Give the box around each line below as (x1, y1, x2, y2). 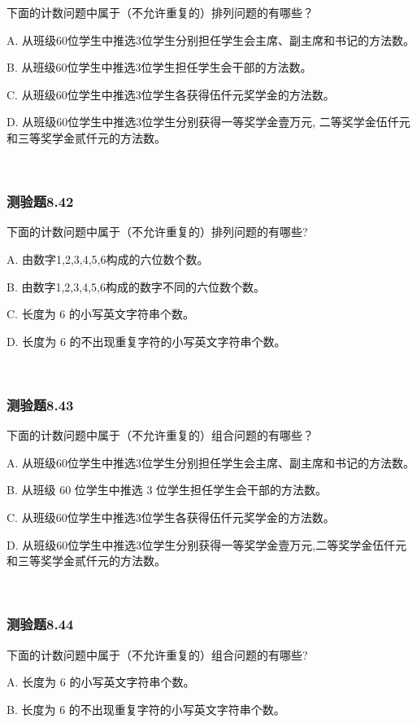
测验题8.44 (7, 614, 74, 634)
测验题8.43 (7, 394, 74, 414)
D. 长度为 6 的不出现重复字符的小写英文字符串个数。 (7, 332, 286, 349)
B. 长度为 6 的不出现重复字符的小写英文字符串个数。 (7, 700, 285, 717)
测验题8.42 (7, 191, 74, 212)
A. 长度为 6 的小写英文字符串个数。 (7, 673, 195, 690)
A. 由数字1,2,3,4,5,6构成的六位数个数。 (7, 250, 209, 267)
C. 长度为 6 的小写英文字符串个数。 (7, 305, 194, 322)
